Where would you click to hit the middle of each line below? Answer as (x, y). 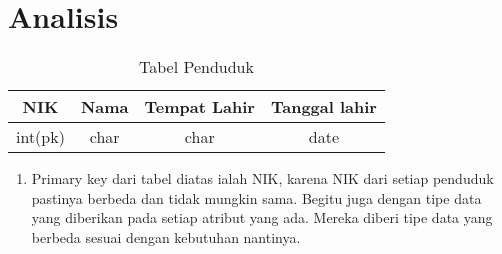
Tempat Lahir (199, 107)
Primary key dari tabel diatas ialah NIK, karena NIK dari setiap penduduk (262, 178)
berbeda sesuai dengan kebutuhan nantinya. (166, 236)
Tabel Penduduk (196, 67)
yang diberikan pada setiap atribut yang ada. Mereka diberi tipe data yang (262, 217)
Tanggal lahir (323, 107)
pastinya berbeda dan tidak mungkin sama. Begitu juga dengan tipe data (256, 197)
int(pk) (40, 137)
